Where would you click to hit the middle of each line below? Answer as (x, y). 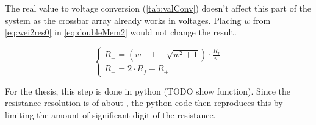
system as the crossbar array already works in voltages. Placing (123, 20)
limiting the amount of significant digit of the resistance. (110, 115)
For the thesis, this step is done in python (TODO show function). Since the (148, 91)
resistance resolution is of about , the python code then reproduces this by (144, 103)
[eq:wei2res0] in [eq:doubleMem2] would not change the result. (121, 32)
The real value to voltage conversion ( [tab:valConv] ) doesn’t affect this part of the (158, 8)
